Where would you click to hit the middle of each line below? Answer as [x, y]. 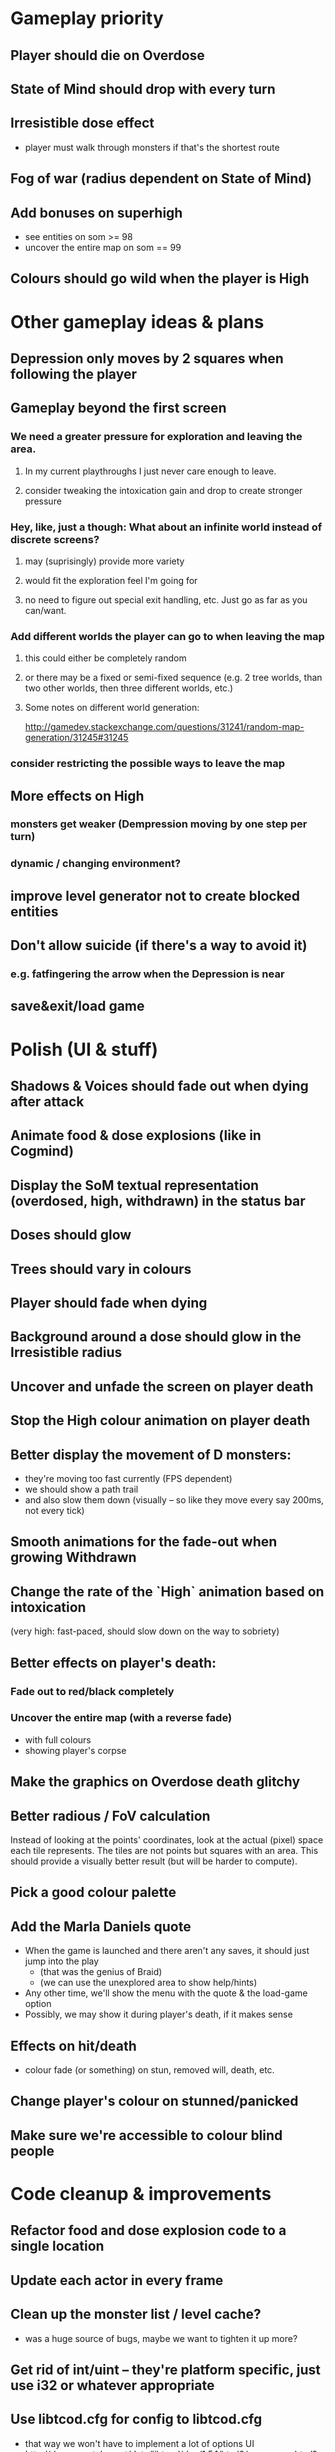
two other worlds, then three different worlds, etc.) [129, 688]
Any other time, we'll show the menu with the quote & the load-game [166, 1993]
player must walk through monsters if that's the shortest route [152, 147]
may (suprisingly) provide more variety [104, 561]
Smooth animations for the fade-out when [144, 1542]
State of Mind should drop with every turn [143, 88]
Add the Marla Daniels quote [101, 1926]
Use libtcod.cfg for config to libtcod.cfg [136, 2419]
